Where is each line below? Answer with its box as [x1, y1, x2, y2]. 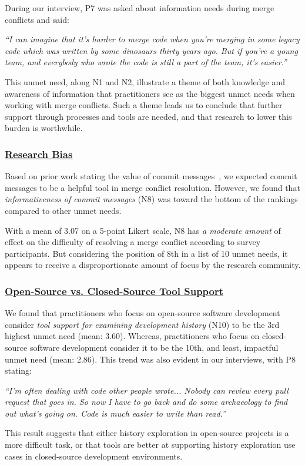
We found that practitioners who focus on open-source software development [5, 307, 280, 319]
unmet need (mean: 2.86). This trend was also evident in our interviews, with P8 [5, 353, 296, 365]
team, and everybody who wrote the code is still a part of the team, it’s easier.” [5, 56, 287, 68]
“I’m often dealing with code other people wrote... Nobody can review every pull [5, 384, 289, 396]
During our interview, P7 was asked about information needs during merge [5, 2, 274, 14]
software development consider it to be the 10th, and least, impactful [29, 341, 279, 353]
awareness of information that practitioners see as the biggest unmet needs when [5, 87, 295, 99]
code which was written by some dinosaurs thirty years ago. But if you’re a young [5, 44, 298, 56]
